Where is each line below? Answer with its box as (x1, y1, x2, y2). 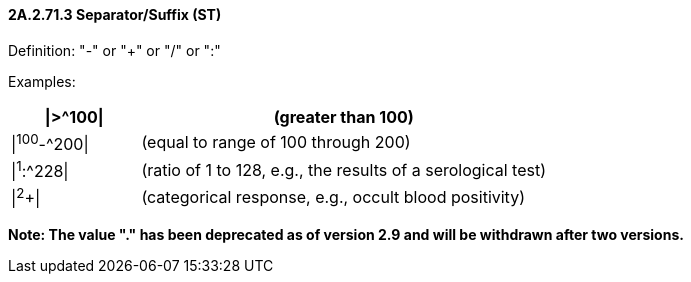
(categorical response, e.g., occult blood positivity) (141, 186, 525, 207)
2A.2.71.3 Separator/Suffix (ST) (8, 6, 222, 23)
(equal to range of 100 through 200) (141, 132, 411, 153)
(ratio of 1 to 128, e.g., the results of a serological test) (141, 159, 547, 180)
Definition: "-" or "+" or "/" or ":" (8, 41, 221, 59)
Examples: (8, 72, 76, 90)
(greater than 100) (273, 106, 414, 127)
